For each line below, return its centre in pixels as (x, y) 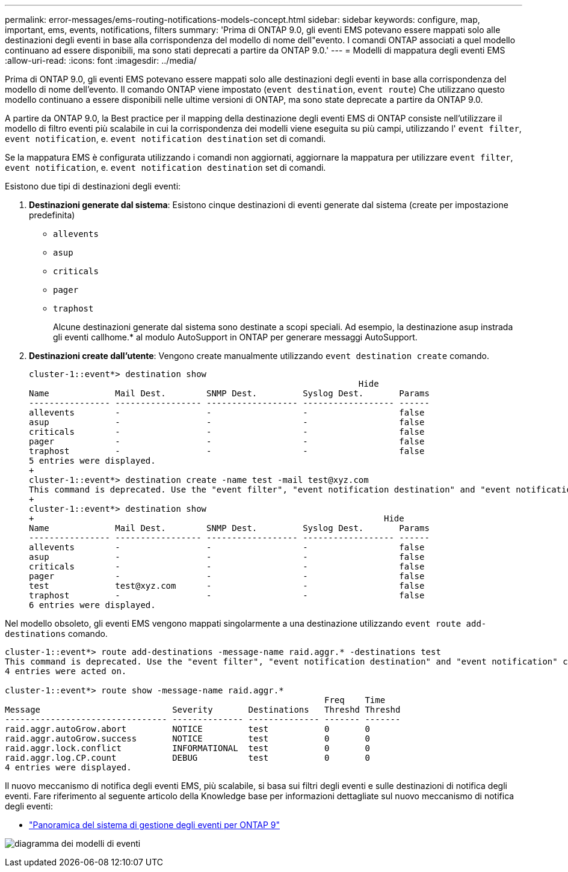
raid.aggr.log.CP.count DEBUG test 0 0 (187, 758)
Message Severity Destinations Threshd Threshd (203, 710)
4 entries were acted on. (66, 671)
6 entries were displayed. (92, 605)
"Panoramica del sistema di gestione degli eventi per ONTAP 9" (155, 825)
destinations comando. (56, 634)
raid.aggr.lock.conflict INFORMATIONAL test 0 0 (187, 748)
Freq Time (355, 700)
